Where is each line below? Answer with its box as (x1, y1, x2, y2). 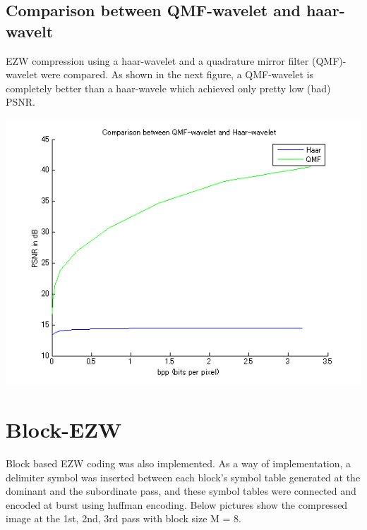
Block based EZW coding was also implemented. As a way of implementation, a (6, 456, 351, 470)
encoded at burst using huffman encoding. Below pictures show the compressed (6, 497, 348, 512)
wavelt (6, 20, 54, 42)
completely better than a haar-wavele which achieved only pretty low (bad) (6, 80, 331, 95)
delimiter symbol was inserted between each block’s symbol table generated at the (6, 469, 361, 484)
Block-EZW (6, 415, 122, 444)
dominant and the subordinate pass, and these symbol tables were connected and (6, 483, 356, 498)
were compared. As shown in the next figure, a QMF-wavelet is (40, 67, 314, 82)
